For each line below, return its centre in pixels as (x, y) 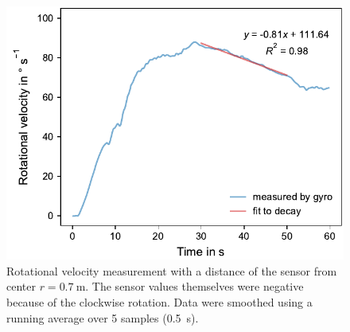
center (21, 286)
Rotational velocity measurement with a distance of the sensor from (172, 270)
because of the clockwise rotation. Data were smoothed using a (159, 301)
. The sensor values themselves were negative (194, 286)
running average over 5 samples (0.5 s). (103, 317)
